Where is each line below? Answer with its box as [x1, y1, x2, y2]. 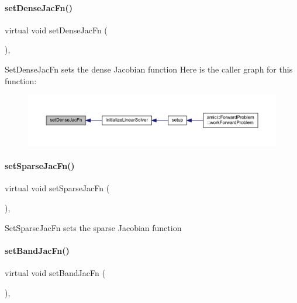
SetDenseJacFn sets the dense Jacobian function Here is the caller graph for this [5, 63, 293, 75]
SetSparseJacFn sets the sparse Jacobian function [5, 221, 182, 233]
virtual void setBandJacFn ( [5, 266, 105, 278]
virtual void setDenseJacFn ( [5, 23, 108, 36]
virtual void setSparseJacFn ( [5, 182, 110, 194]
